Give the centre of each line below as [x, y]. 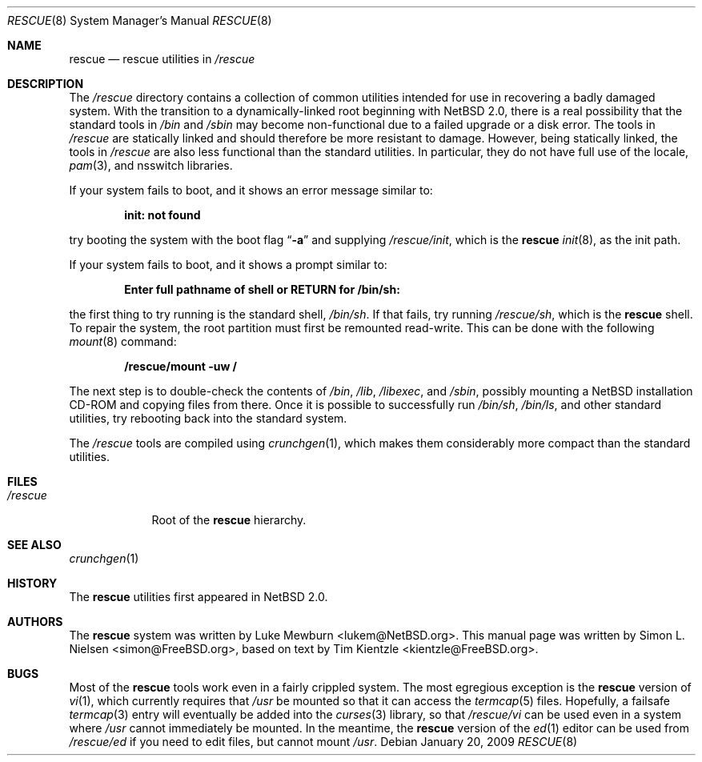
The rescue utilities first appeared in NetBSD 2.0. [199, 597]
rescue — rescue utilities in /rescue [162, 59]
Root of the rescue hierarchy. [229, 520]
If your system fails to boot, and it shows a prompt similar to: [228, 265]
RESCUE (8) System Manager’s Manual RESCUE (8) [140, 20]
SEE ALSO [34, 545]
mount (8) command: [123, 341]
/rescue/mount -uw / [181, 366]
